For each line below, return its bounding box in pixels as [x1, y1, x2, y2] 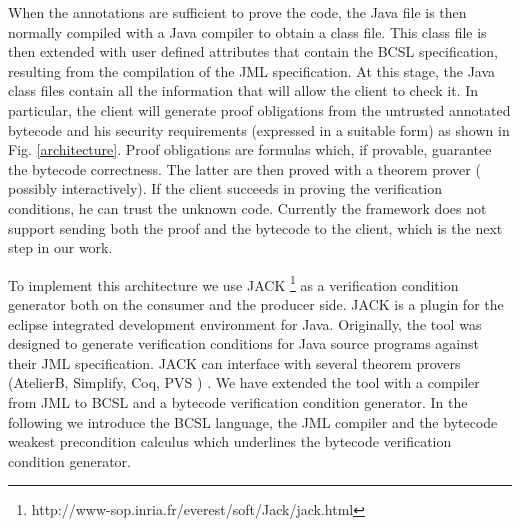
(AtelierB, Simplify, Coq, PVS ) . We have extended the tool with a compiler [8, 372, 480, 393]
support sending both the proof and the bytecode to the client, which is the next [8, 217, 503, 238]
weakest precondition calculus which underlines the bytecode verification [8, 431, 452, 452]
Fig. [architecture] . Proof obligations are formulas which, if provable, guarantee [8, 139, 492, 160]
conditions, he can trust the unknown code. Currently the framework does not [8, 197, 487, 218]
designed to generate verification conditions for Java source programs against [8, 333, 479, 354]
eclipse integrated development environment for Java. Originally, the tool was [8, 313, 482, 334]
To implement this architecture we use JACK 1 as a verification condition [8, 271, 459, 295]
